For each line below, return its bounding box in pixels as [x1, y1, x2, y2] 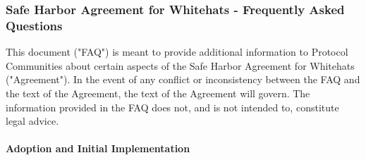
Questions [6, 16, 63, 34]
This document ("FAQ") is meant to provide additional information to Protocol [6, 44, 348, 59]
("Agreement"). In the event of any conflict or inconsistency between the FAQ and [6, 72, 360, 87]
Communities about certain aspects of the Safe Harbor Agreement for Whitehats [6, 58, 355, 73]
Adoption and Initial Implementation [6, 141, 190, 156]
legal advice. [6, 113, 59, 128]
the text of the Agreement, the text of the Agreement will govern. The [6, 85, 310, 100]
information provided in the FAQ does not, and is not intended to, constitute [6, 99, 339, 114]
